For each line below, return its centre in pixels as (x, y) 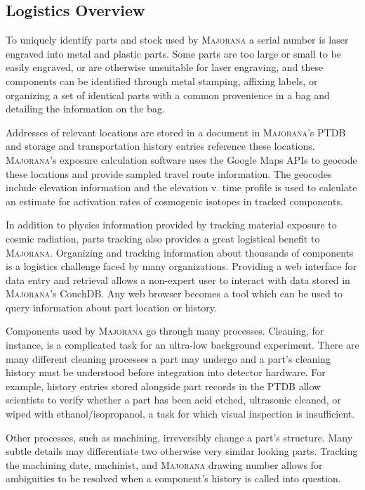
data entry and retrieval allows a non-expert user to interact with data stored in (178, 279)
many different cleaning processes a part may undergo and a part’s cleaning (168, 358)
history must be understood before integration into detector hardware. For (166, 372)
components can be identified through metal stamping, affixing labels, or (162, 80)
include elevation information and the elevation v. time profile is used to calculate (181, 187)
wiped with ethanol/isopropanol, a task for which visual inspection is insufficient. (180, 414)
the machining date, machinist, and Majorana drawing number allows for (164, 464)
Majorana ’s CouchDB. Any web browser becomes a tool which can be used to (174, 294)
